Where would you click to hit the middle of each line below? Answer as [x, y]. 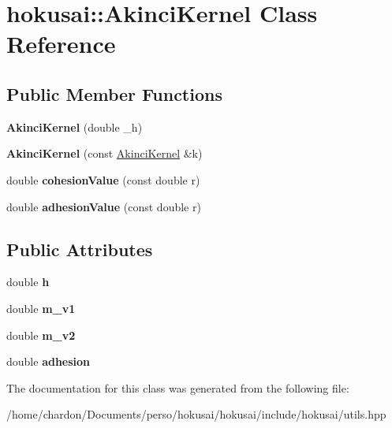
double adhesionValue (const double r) [104, 206]
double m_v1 [41, 308]
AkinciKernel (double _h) [75, 127]
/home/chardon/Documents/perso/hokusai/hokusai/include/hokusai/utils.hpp [196, 414]
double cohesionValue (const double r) [103, 179]
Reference [61, 44]
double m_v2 [41, 335]
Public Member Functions [114, 93]
